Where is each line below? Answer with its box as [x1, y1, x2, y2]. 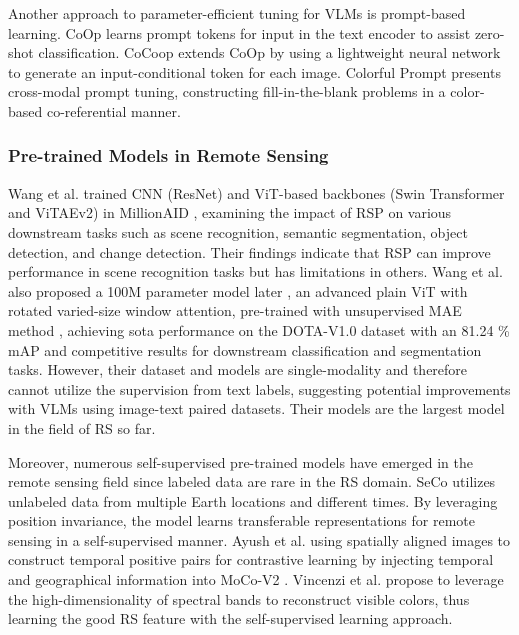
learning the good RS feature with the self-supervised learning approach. [8, 608, 453, 629]
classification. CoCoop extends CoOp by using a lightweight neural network [38, 42, 501, 63]
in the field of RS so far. [8, 417, 156, 438]
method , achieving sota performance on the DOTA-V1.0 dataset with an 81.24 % [8, 319, 510, 340]
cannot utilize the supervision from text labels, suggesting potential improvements [8, 378, 511, 399]
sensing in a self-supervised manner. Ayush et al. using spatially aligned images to [8, 529, 511, 550]
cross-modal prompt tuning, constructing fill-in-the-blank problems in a [8, 81, 446, 102]
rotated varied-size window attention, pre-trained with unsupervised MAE [8, 300, 462, 321]
